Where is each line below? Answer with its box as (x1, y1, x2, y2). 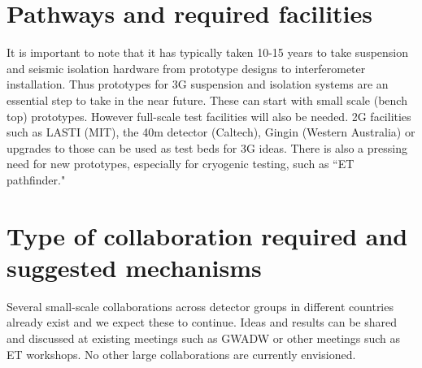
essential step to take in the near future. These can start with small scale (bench (7, 91, 407, 108)
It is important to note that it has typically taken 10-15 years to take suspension (7, 44, 409, 61)
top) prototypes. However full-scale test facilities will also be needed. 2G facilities (7, 107, 411, 124)
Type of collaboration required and (7, 219, 408, 252)
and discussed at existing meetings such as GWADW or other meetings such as (7, 329, 401, 346)
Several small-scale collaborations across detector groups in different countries (7, 297, 394, 314)
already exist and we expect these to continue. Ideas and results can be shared (7, 314, 398, 331)
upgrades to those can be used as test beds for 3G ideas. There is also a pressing (7, 139, 407, 156)
